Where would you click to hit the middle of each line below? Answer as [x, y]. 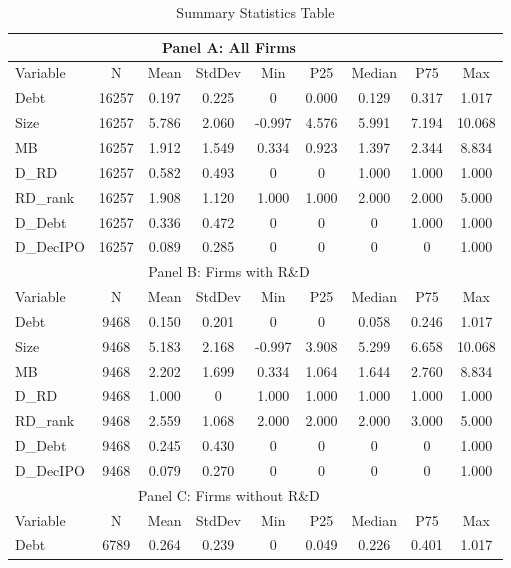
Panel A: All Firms [228, 46]
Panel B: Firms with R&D [229, 271]
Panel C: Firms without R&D [229, 494]
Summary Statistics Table [255, 12]
